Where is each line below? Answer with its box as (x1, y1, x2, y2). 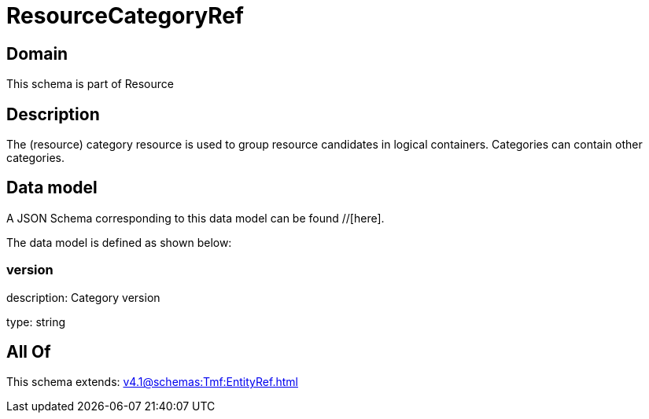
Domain (6, 43, 68, 64)
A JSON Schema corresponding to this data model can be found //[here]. (6, 211, 385, 225)
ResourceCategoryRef (6, 2, 245, 29)
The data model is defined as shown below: (6, 235, 232, 249)
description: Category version (6, 290, 160, 304)
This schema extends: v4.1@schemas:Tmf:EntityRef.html (6, 375, 298, 389)
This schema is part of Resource (6, 77, 174, 91)
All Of (6, 342, 51, 362)
